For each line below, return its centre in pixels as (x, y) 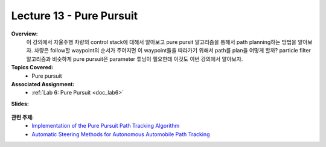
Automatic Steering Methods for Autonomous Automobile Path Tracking (121, 134)
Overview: (25, 34)
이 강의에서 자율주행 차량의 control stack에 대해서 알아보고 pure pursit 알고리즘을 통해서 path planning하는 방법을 (161, 42)
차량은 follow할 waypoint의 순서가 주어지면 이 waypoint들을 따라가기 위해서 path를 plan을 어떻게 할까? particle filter (172, 51)
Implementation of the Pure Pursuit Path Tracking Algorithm (106, 126)
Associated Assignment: (43, 84)
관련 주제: (23, 117)
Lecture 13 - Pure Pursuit (75, 16)
